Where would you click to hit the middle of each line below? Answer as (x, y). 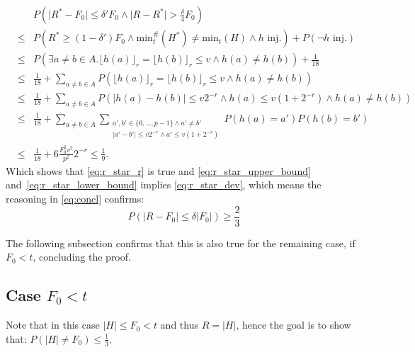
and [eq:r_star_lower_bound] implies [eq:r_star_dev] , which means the (164, 184)
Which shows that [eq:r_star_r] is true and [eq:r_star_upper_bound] (158, 170)
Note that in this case (53, 325)
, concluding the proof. (82, 257)
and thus (179, 325)
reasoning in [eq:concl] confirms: (75, 199)
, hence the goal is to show (294, 325)
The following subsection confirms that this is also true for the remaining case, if (181, 243)
